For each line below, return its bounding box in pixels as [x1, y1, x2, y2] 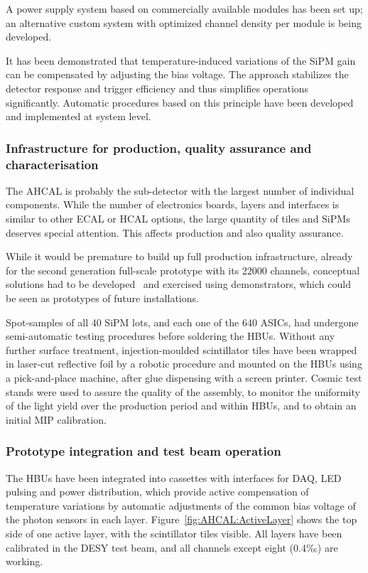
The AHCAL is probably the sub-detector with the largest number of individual [6, 183, 355, 198]
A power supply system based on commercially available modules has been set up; [6, 1, 363, 16]
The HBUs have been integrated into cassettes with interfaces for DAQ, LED [6, 470, 342, 485]
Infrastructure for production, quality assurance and [6, 139, 312, 156]
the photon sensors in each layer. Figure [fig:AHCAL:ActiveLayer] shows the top [6, 512, 357, 527]
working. [6, 554, 43, 569]
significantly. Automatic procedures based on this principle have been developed [6, 95, 354, 109]
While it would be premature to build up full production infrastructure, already [6, 249, 353, 264]
